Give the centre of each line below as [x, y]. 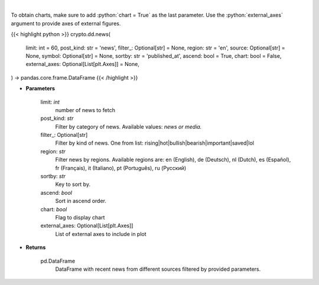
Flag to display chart [80, 217]
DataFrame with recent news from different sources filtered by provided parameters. [158, 269]
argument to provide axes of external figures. [66, 23]
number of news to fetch [85, 110]
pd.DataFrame [58, 261]
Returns [36, 247]
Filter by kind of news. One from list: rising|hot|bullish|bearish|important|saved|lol [154, 143]
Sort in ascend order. [81, 201]
